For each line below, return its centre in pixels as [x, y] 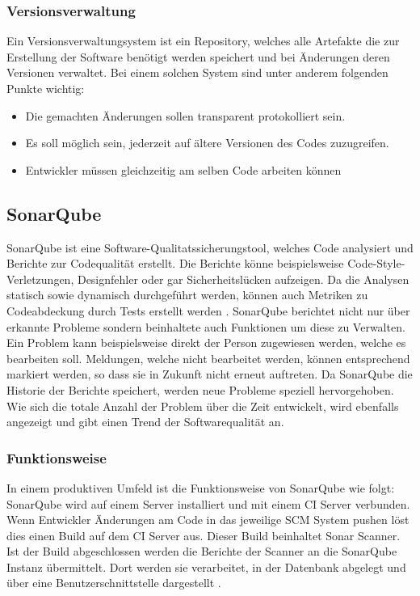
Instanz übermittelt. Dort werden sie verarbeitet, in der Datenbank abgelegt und [206, 566]
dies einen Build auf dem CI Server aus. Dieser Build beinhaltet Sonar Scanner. [204, 535]
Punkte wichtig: [46, 88]
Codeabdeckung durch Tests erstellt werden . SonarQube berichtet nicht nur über [208, 310]
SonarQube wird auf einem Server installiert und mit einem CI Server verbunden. [208, 503]
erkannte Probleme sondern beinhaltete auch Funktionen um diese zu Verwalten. [206, 326]
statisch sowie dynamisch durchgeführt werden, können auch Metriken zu [187, 295]
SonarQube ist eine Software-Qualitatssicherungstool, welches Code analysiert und [210, 247]
